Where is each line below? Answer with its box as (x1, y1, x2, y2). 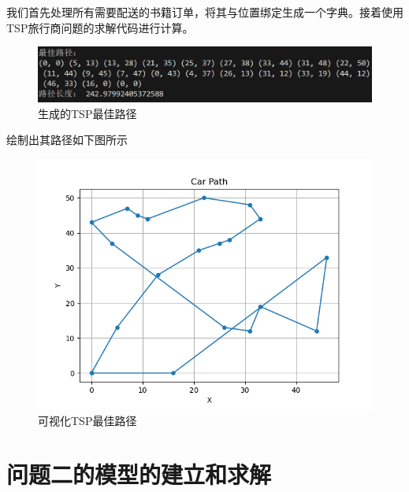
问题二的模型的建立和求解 (6, 458, 272, 490)
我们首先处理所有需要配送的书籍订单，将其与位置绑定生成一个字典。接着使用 (6, 4, 403, 20)
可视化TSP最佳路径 (38, 412, 137, 428)
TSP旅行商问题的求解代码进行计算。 (6, 19, 194, 35)
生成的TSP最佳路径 (38, 105, 137, 121)
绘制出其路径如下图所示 (6, 131, 128, 148)
